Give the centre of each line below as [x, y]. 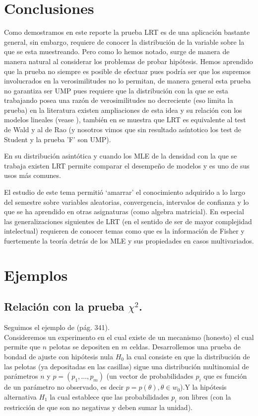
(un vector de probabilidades [150, 376]
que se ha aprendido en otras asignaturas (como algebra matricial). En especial [124, 211]
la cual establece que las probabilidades [109, 396]
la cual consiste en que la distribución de [188, 356]
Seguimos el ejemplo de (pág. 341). [57, 327]
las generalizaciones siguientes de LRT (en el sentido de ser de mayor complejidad [128, 221]
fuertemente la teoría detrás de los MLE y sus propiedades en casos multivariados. [129, 241]
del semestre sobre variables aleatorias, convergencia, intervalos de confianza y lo [127, 202]
